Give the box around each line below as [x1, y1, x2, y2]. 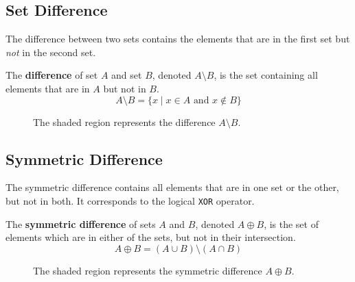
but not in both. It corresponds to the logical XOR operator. [5, 193, 255, 207]
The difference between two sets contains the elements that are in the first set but [5, 31, 350, 46]
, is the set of [264, 216, 319, 231]
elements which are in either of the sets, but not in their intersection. [5, 230, 296, 244]
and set [111, 68, 142, 82]
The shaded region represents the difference [33, 114, 216, 129]
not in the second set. [5, 44, 96, 59]
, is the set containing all [214, 68, 318, 82]
